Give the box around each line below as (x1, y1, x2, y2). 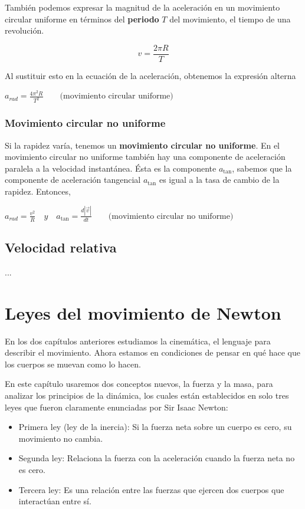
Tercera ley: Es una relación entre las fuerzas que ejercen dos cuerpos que (18, 483, 284, 495)
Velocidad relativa (5, 238, 117, 257)
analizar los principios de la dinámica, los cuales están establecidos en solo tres (5, 389, 289, 401)
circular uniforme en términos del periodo (5, 12, 159, 25)
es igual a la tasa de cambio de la (159, 173, 280, 186)
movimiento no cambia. (18, 432, 103, 444)
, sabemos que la (232, 162, 292, 174)
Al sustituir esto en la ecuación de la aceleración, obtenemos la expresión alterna (5, 69, 296, 81)
